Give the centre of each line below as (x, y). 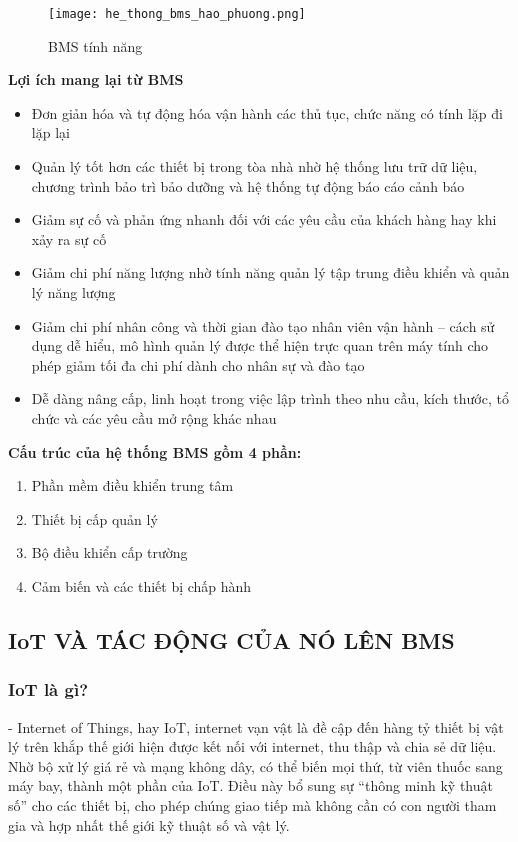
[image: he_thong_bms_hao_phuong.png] (177, 14)
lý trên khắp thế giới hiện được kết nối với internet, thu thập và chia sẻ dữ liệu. (252, 746)
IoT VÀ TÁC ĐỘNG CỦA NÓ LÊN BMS (231, 639)
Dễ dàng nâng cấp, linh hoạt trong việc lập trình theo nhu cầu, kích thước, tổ (270, 398)
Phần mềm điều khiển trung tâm (132, 485)
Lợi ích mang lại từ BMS (96, 79)
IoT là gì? (48, 689)
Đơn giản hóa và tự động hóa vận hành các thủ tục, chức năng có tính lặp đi (267, 112)
